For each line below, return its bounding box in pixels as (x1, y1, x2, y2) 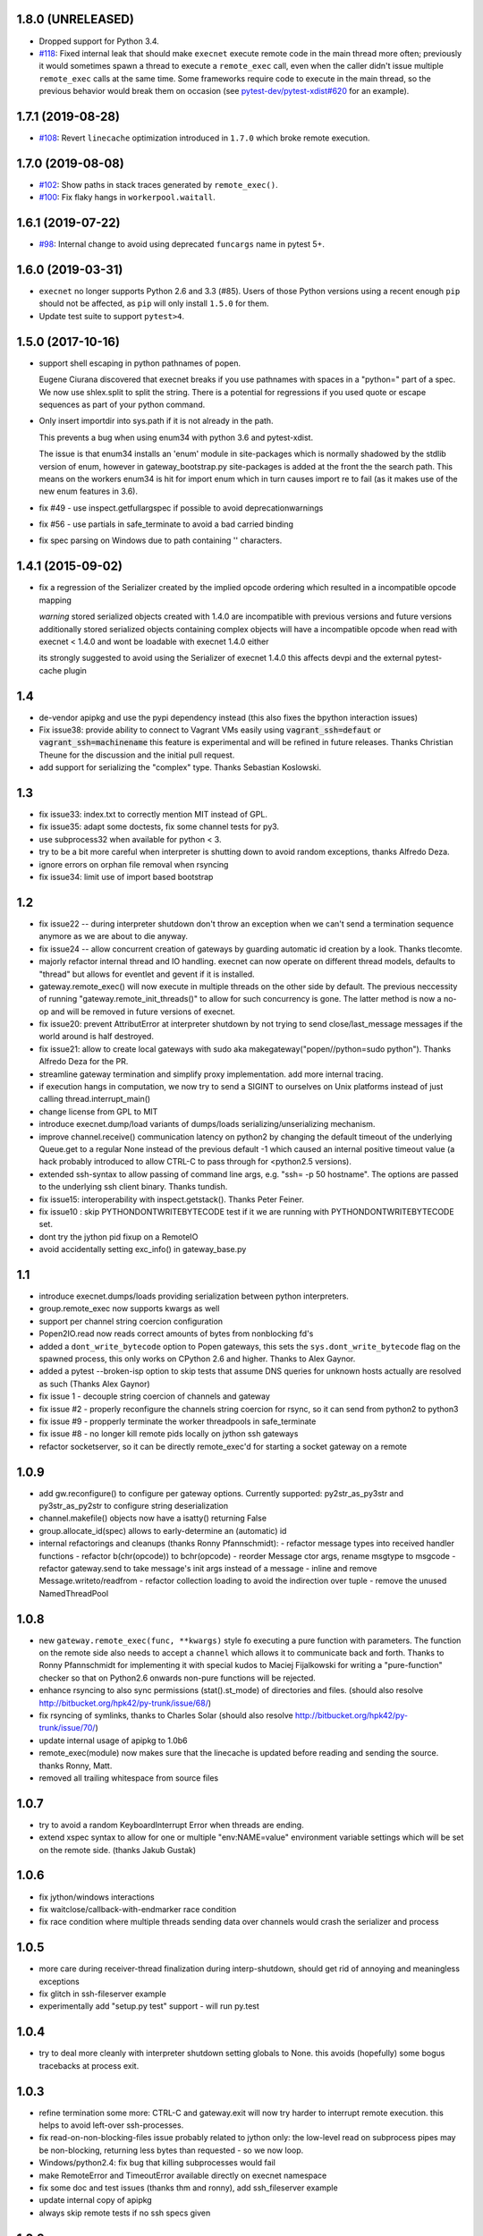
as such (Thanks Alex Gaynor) (38, 1378, 151, 1389)
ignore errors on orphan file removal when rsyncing (38, 859, 229, 869)
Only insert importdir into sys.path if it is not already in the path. (38, 416, 274, 427)
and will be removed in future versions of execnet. (50, 1006, 236, 1017)
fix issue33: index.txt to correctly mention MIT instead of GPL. (38, 809, 268, 820)
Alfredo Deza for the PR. (38, 1056, 129, 1067)
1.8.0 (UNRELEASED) (16, 12, 134, 27)
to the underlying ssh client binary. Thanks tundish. (38, 1182, 228, 1192)
